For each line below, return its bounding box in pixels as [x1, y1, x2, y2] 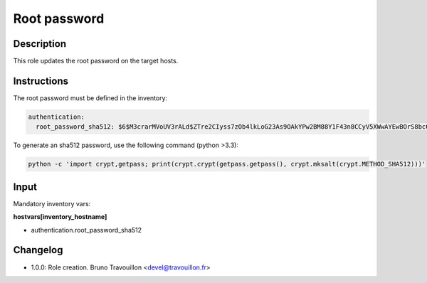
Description [13, 38, 67, 50]
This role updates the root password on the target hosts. [13, 57, 179, 65]
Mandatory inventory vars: [13, 199, 91, 208]
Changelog [13, 244, 63, 256]
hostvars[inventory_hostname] [13, 213, 107, 221]
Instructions [13, 75, 69, 87]
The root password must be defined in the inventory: [13, 93, 167, 102]
